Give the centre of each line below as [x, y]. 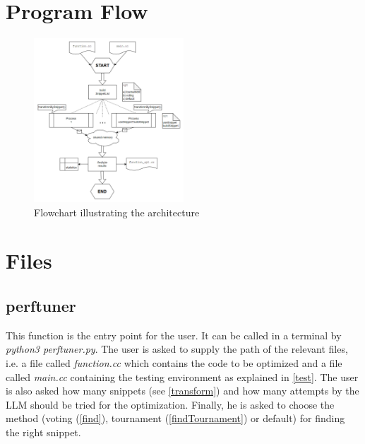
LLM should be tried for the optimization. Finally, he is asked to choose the [170, 404]
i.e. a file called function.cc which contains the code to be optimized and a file [174, 363]
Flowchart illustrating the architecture [117, 212]
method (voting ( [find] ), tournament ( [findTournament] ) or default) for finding [175, 418]
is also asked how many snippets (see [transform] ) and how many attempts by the [182, 391]
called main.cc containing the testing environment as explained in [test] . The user [182, 376]
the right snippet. [43, 432]
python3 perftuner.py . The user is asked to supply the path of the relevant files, [177, 349]
